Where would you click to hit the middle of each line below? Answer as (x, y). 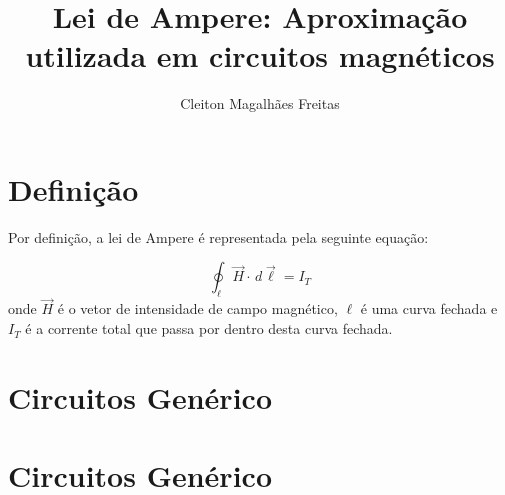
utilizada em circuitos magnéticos (260, 55)
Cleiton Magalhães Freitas (260, 103)
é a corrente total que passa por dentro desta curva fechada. (209, 328)
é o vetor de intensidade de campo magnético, (197, 308)
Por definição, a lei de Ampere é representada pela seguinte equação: (218, 236)
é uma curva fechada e (429, 308)
